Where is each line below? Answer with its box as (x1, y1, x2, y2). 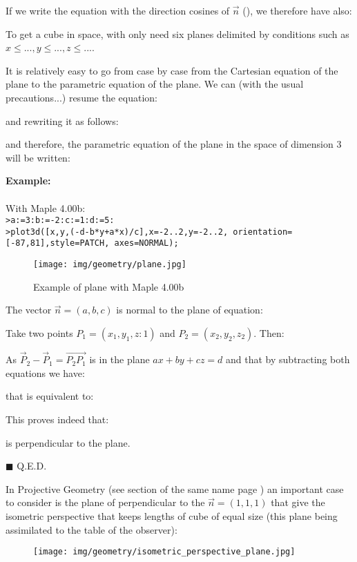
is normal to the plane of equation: (116, 302, 263, 317)
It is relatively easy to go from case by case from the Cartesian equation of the (6, 63, 338, 77)
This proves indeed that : (6, 411, 109, 426)
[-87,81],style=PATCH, (6, 238, 110, 249)
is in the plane (89, 352, 150, 367)
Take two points (6, 325, 73, 340)
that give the (271, 495, 325, 510)
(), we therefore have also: (242, 3, 352, 17)
